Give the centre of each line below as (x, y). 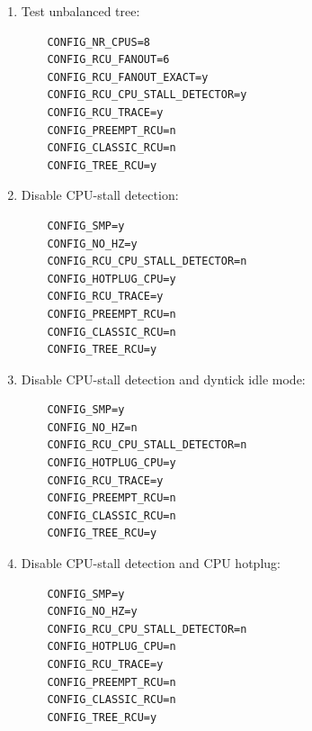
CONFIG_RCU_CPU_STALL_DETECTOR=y (147, 95)
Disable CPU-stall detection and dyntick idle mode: (163, 379)
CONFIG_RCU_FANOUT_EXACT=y (128, 77)
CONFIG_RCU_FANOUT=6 (108, 60)
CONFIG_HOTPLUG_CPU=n (111, 647)
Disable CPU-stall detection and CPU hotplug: (151, 563)
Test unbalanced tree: (80, 11)
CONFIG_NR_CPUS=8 (98, 42)
